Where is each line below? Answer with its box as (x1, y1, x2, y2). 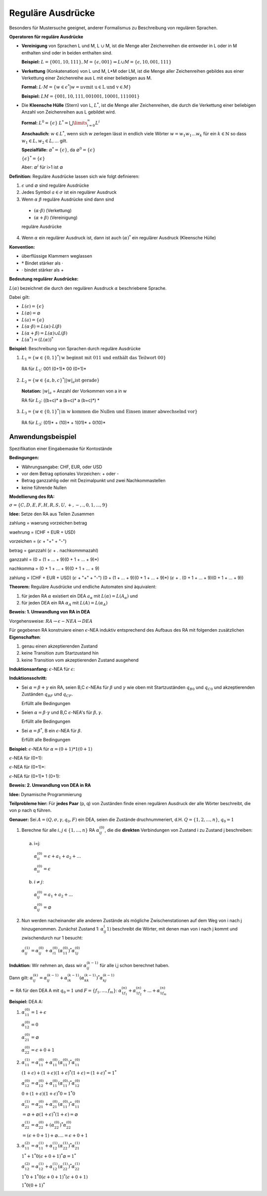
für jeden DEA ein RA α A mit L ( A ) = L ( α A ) (21, 599, 108, 607)
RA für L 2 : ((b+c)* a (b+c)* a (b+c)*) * (21, 397, 100, 404)
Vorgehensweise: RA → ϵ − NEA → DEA (9, 618, 93, 624)
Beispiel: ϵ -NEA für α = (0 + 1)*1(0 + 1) (9, 746, 92, 752)
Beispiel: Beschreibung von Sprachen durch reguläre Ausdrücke (9, 346, 141, 352)
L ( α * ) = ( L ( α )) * (21, 336, 54, 343)
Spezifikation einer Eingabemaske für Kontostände (9, 445, 112, 451)
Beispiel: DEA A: (9, 998, 43, 1004)
